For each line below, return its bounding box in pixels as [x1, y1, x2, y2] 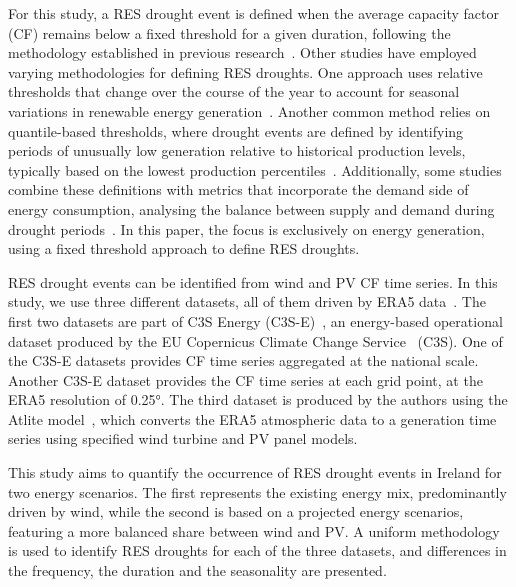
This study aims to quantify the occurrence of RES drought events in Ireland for [8, 462, 502, 483]
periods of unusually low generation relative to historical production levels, [8, 140, 466, 161]
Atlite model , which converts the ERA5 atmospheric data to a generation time [8, 408, 497, 429]
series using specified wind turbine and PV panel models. [8, 428, 358, 449]
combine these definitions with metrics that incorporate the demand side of [8, 179, 469, 200]
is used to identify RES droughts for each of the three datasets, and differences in [8, 540, 507, 561]
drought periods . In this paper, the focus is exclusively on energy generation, [8, 218, 485, 239]
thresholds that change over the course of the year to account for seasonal [8, 81, 460, 102]
